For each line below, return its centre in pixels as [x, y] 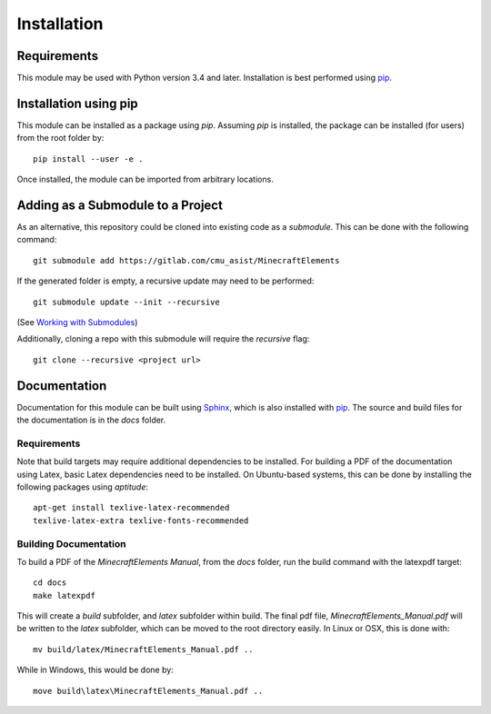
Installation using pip [77, 103]
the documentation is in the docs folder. [91, 420]
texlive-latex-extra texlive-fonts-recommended [141, 521]
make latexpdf [64, 595]
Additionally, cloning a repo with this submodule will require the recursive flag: [163, 339]
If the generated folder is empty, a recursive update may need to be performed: [165, 281]
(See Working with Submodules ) [77, 322]
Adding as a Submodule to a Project [120, 205]
